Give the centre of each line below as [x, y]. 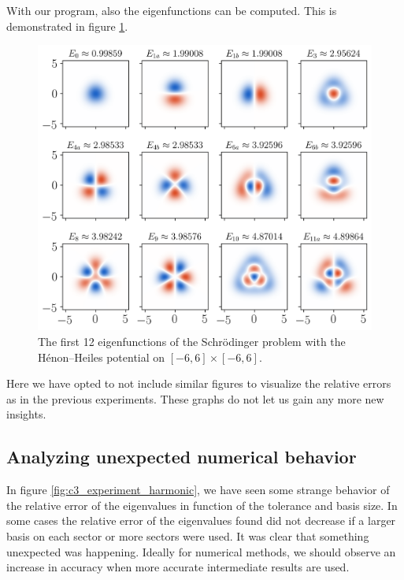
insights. [26, 414]
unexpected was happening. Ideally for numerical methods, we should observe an [201, 551]
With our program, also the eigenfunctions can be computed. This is [172, 10]
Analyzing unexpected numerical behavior [182, 457]
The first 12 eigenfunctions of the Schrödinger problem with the [192, 342]
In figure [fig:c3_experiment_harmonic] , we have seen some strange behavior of [198, 490]
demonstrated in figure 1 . [67, 26]
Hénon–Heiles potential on [102, 357]
